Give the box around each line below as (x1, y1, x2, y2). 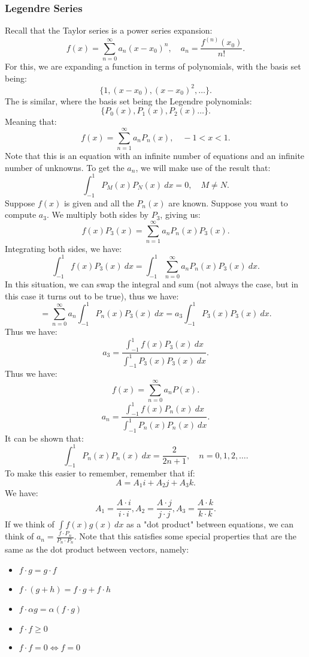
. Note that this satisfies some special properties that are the (74, 530, 297, 542)
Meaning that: (5, 115, 57, 128)
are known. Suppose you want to (168, 196, 288, 209)
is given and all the (63, 196, 134, 209)
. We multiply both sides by (46, 208, 149, 221)
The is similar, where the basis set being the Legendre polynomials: (5, 94, 252, 107)
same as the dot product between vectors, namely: (5, 543, 189, 556)
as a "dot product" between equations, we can (126, 518, 294, 530)
